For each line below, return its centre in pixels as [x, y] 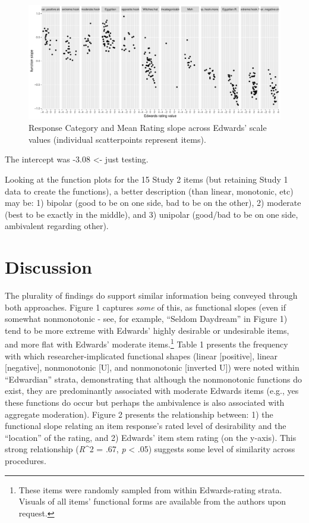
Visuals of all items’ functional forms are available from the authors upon [152, 501]
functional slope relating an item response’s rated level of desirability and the [146, 426]
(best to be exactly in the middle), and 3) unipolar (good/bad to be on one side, [152, 214]
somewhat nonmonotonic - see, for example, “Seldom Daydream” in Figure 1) [146, 319]
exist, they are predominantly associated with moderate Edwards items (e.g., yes [152, 391]
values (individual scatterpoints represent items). [117, 139]
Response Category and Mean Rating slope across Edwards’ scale [148, 128]
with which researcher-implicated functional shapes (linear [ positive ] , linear [141, 356]
